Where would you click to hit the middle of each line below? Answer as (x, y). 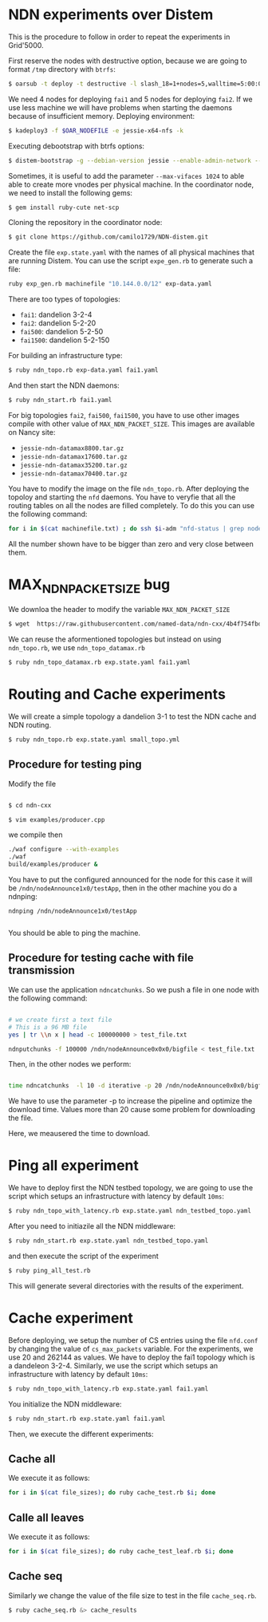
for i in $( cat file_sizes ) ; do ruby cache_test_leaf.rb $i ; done (121, 1552)
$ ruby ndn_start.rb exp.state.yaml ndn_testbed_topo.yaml (108, 1241)
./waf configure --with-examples (64, 850)
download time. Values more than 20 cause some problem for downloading (132, 1110)
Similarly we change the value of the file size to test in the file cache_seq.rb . (132, 1595)
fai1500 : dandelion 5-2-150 (65, 340)
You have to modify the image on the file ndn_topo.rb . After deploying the (129, 488)
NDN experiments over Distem (111, 15)
